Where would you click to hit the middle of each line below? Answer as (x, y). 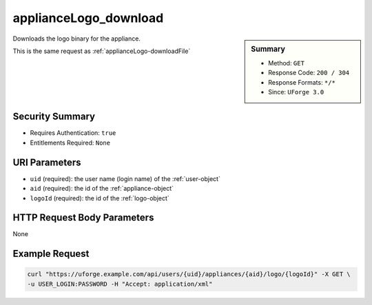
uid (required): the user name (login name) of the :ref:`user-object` (125, 178)
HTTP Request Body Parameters (83, 218)
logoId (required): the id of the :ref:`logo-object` (100, 198)
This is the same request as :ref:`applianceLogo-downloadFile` (102, 51)
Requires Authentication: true (73, 133)
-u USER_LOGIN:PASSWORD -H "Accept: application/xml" (120, 284)
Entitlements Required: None (70, 143)
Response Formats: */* (302, 82)
